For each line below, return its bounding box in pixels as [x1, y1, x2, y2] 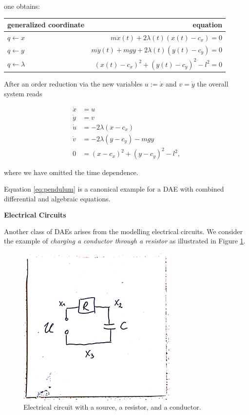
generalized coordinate [7, 20, 85, 30]
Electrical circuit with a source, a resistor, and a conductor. [23, 402, 201, 412]
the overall [197, 79, 229, 89]
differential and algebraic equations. [4, 193, 111, 203]
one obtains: [4, 1, 40, 11]
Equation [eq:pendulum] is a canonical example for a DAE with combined [4, 183, 224, 194]
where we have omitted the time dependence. [4, 167, 138, 177]
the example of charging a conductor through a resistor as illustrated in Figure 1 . [4, 236, 246, 246]
